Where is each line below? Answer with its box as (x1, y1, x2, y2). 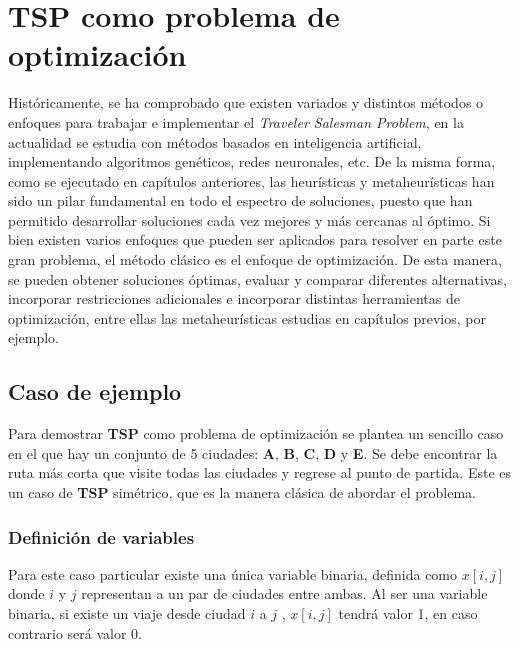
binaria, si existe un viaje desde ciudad (8, 603, 246, 624)
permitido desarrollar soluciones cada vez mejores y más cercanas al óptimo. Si (8, 209, 491, 230)
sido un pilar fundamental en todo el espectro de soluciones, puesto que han (8, 190, 473, 211)
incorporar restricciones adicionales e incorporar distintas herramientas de (8, 288, 460, 309)
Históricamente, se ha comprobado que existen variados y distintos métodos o (8, 92, 484, 113)
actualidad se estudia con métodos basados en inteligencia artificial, (8, 131, 422, 152)
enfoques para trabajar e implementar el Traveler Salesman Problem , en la (8, 111, 464, 132)
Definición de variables (8, 524, 195, 549)
